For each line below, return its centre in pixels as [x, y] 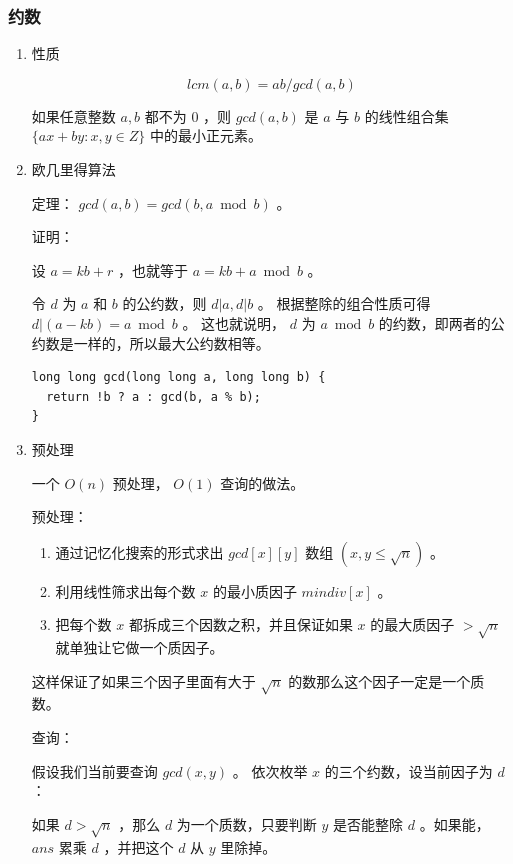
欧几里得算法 [73, 169]
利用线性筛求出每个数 [125, 590]
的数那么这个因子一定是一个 [379, 680]
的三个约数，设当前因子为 [408, 770]
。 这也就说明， [234, 322]
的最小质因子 [254, 590]
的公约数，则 [164, 303]
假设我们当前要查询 [94, 770]
